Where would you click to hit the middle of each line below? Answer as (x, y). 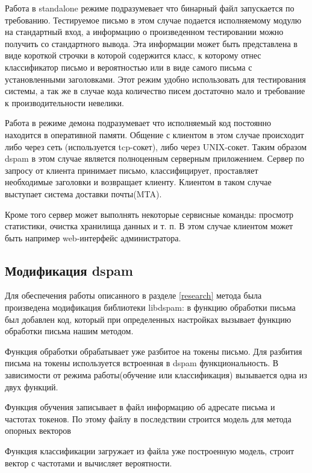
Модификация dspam (69, 270)
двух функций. (32, 386)
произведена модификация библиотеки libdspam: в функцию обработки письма (150, 307)
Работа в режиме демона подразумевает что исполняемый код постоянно (138, 123)
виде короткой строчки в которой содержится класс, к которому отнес (133, 55)
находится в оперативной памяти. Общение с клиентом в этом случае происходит (154, 134)
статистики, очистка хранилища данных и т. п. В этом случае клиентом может (149, 226)
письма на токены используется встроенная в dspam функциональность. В (142, 363)
